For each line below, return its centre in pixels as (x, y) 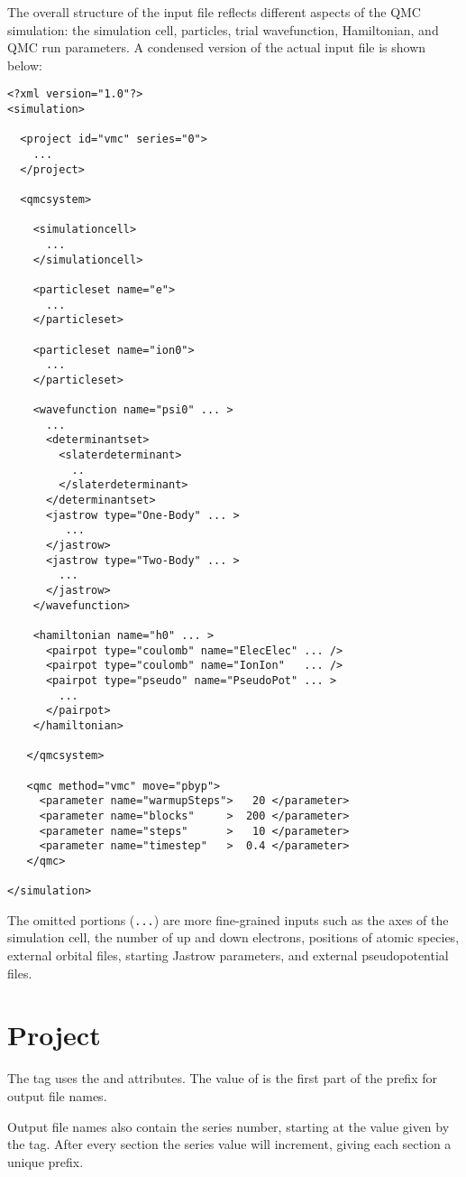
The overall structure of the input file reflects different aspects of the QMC (214, 12)
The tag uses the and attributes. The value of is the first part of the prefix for (222, 1078)
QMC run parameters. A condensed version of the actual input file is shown (217, 47)
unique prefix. (46, 1161)
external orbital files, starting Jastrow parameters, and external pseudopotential (228, 955)
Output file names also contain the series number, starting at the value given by (228, 1126)
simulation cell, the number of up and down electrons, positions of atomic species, (233, 937)
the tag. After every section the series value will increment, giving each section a (229, 1144)
